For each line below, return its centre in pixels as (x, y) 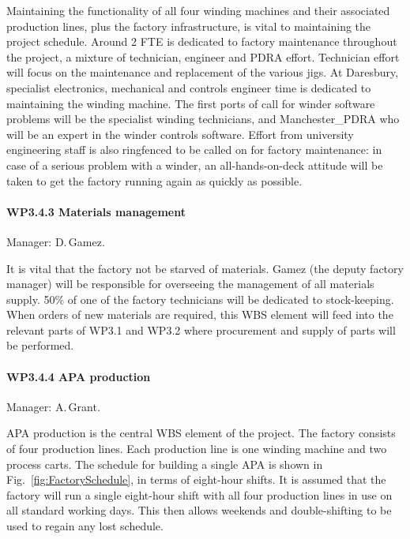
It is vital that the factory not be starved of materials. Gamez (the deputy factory (205, 268)
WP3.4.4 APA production (79, 376)
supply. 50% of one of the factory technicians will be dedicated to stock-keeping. (200, 299)
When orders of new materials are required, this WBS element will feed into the (200, 314)
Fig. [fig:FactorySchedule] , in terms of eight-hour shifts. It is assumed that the (196, 479)
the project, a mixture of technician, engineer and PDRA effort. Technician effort (203, 56)
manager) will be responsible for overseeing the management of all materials (190, 284)
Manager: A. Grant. (53, 406)
